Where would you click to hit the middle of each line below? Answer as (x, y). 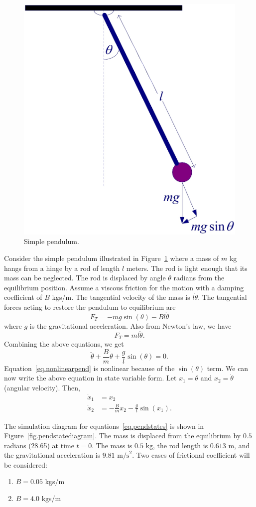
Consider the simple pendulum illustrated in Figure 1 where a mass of (112, 258)
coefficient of (23, 297)
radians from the (199, 278)
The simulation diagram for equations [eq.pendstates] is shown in (104, 426)
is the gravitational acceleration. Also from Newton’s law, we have (130, 325)
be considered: (26, 464)
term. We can (228, 368)
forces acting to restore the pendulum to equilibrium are (90, 307)
